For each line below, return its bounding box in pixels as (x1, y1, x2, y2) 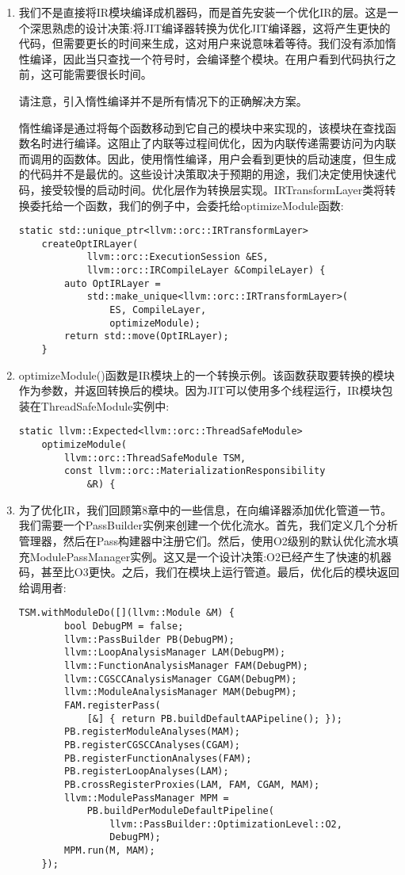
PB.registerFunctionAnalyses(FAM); (64, 752, 252, 764)
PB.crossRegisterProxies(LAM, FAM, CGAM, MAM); (64, 778, 320, 790)
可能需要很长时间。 (52, 66, 152, 82)
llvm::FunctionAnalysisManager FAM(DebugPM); (64, 659, 308, 671)
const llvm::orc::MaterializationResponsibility (64, 465, 326, 477)
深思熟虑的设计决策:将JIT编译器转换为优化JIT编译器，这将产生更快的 (29, 19, 391, 36)
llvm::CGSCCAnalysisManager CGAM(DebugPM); (64, 673, 297, 685)
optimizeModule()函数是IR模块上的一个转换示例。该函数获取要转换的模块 (18, 366, 395, 383)
